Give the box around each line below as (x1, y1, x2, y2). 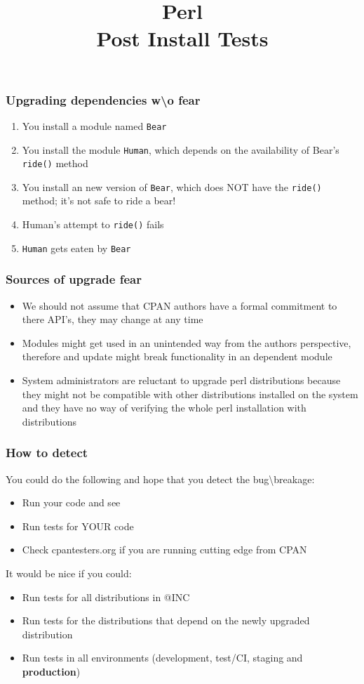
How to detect (6, 444, 88, 461)
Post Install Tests (96, 24, 269, 53)
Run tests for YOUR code (22, 518, 134, 533)
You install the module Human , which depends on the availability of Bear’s (22, 142, 339, 157)
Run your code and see (22, 495, 121, 510)
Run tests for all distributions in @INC (22, 589, 190, 604)
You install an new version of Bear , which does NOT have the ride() (22, 179, 322, 194)
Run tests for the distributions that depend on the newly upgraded (22, 613, 310, 628)
